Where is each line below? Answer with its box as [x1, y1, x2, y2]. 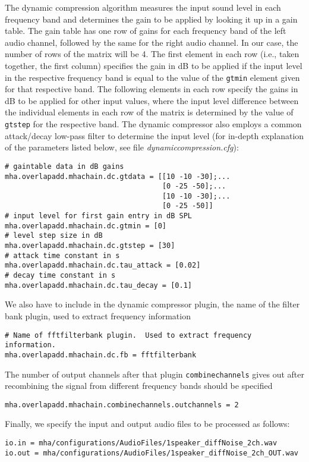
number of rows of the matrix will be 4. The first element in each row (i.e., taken [5, 48, 299, 60]
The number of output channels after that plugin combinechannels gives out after [5, 367, 304, 380]
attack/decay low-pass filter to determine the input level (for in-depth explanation [5, 129, 304, 142]
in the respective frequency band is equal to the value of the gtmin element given [5, 71, 300, 83]
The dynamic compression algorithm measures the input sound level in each [5, 1, 281, 13]
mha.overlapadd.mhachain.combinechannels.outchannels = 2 [5, 400, 239, 409]
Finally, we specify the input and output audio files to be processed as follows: [5, 417, 290, 430]
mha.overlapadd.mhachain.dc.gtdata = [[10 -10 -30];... [5, 172, 231, 181]
